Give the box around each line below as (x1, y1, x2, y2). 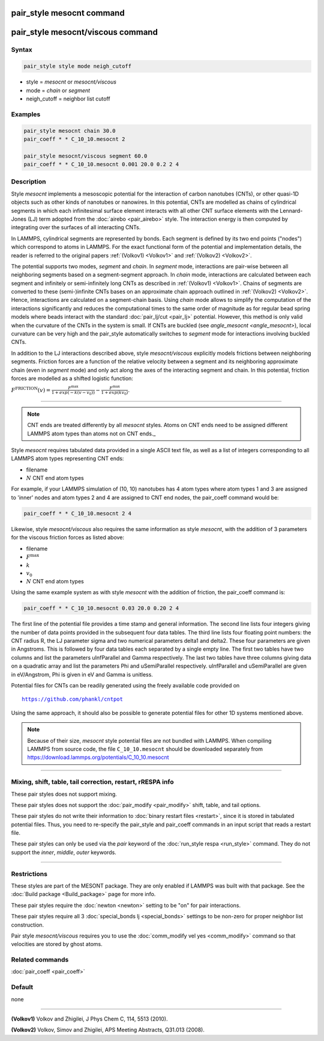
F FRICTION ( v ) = (11, 385, 51, 394)
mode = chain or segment (26, 87, 90, 94)
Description (11, 177, 46, 186)
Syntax (11, 46, 32, 54)
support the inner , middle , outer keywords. (11, 849, 116, 856)
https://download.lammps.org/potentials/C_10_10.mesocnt (27, 754, 169, 761)
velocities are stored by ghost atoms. (11, 941, 103, 948)
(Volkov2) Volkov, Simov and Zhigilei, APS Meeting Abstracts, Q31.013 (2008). (11, 1026, 205, 1034)
